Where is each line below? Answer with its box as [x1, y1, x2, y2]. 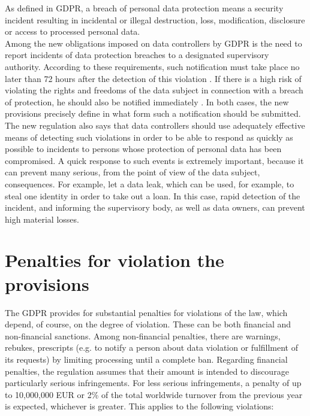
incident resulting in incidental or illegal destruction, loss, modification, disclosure [5, 13, 305, 26]
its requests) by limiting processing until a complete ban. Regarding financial [5, 353, 288, 365]
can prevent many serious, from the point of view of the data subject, [5, 166, 260, 178]
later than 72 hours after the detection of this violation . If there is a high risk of [5, 72, 302, 84]
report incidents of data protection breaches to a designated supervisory [5, 48, 269, 61]
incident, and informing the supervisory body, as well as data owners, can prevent [5, 201, 305, 214]
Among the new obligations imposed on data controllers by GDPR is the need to [5, 37, 302, 49]
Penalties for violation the [5, 248, 224, 272]
